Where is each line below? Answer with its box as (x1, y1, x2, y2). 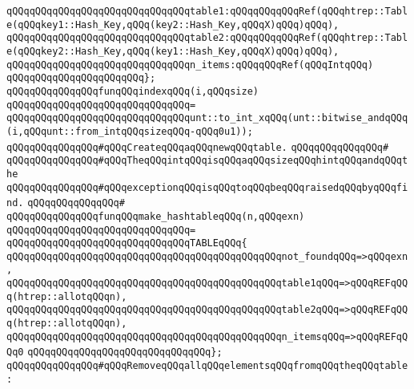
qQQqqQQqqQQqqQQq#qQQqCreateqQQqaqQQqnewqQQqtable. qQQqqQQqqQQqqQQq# (6, 141, 389, 153)
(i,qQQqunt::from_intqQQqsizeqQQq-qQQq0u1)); (6, 125, 253, 137)
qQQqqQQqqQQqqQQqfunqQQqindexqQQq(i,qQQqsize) (6, 85, 259, 97)
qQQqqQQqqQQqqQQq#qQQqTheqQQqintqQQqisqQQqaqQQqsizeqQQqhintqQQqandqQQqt (6, 155, 408, 167)
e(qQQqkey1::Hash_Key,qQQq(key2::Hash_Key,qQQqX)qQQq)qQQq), (6, 18, 340, 30)
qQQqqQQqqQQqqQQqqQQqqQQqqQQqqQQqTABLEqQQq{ (6, 237, 247, 249)
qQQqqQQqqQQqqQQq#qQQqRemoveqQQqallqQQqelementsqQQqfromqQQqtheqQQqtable (6, 360, 408, 372)
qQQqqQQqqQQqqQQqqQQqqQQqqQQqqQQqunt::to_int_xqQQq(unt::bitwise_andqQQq (6, 112, 408, 124)
